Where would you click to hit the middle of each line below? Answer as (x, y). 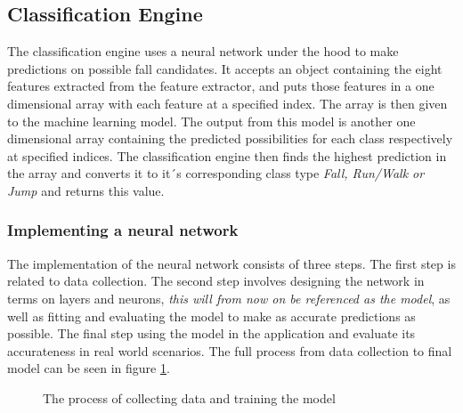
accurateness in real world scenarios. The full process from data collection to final (230, 350)
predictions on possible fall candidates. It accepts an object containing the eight (225, 68)
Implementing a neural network (123, 230)
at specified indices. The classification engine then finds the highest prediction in (227, 155)
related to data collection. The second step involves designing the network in (216, 281)
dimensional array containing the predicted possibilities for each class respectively (230, 138)
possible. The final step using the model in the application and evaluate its (211, 333)
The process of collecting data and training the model (189, 397)
